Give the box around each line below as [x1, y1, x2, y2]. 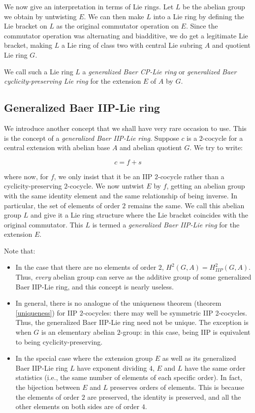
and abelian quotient [120, 142, 182, 153]
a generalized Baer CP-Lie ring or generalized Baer [82, 66, 237, 76]
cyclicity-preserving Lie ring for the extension [4, 76, 141, 86]
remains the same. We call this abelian [127, 200, 245, 210]
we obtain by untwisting [4, 11, 77, 21]
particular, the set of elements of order [4, 200, 120, 210]
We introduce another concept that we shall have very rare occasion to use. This [4, 123, 247, 133]
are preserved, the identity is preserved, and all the [87, 391, 241, 402]
